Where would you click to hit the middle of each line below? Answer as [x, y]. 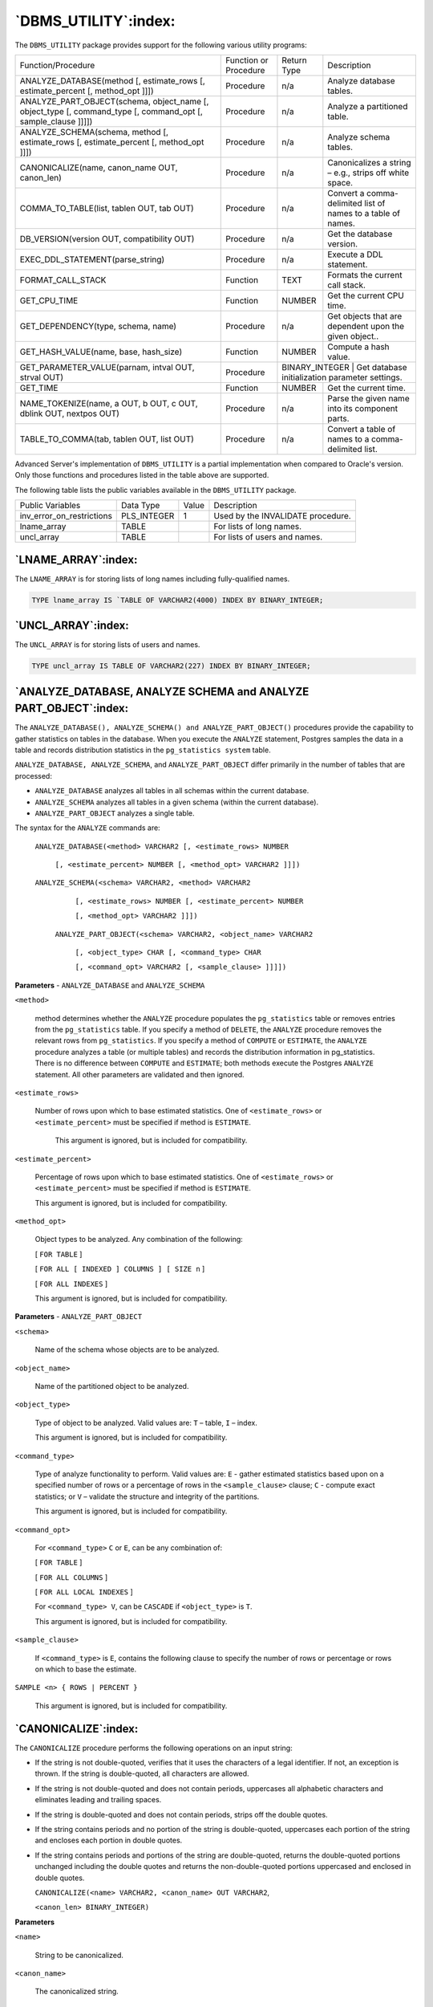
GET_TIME [39, 388]
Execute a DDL [355, 254]
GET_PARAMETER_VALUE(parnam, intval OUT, [107, 367]
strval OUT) [42, 377]
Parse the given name [368, 398]
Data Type [141, 506]
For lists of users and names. [268, 537]
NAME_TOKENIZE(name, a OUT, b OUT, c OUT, [109, 403]
